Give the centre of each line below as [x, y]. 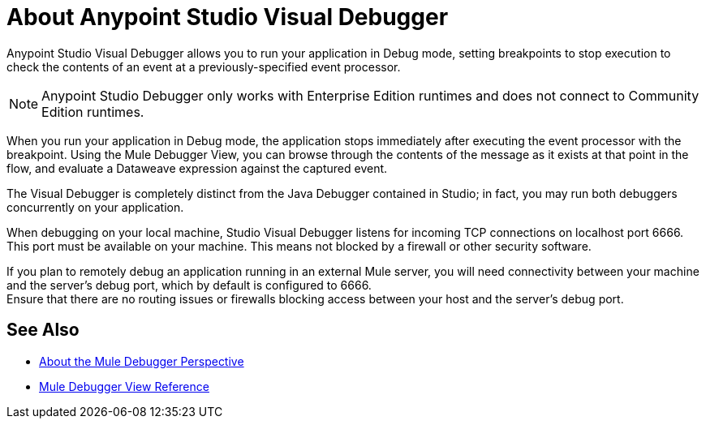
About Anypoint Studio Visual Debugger [228, 17]
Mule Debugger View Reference [124, 386]
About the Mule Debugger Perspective [142, 361]
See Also [43, 330]
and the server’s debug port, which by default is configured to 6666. [189, 285]
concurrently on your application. [95, 207]
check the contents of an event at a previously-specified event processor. [204, 67]
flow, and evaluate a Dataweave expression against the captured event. [197, 168]
